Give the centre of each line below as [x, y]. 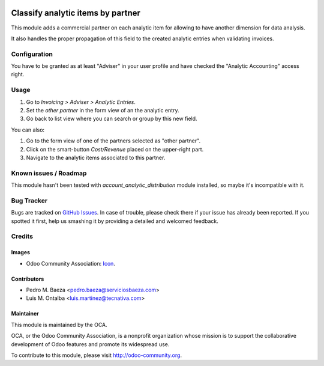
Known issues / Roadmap [49, 173]
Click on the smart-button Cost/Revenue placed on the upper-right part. [115, 149]
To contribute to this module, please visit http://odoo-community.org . [97, 355]
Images [20, 252]
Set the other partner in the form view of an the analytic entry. [103, 110]
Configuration [32, 54]
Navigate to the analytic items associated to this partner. [96, 157]
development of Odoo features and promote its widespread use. [90, 344]
